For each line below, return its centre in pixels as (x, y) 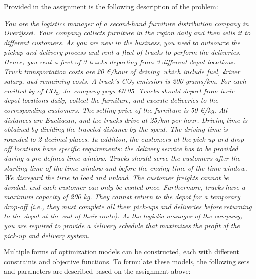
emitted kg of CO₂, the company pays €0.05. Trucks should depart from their (119, 90)
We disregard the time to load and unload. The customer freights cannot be (116, 177)
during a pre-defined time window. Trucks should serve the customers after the (122, 158)
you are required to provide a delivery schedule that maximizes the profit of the (122, 226)
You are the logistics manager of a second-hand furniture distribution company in (126, 23)
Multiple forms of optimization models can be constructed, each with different (122, 252)
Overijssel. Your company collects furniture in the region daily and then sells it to (127, 33)
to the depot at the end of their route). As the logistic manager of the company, (123, 216)
